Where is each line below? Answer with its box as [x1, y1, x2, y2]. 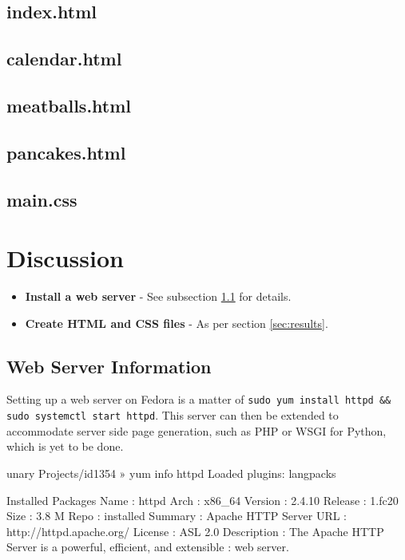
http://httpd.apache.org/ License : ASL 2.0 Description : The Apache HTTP [6, 523, 384, 539]
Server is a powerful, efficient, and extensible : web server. [6, 538, 289, 555]
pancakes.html [6, 140, 126, 164]
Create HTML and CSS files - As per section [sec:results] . [25, 314, 328, 331]
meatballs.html [6, 93, 132, 117]
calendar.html [6, 46, 122, 71]
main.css [6, 187, 77, 211]
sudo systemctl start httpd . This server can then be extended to [6, 407, 339, 424]
